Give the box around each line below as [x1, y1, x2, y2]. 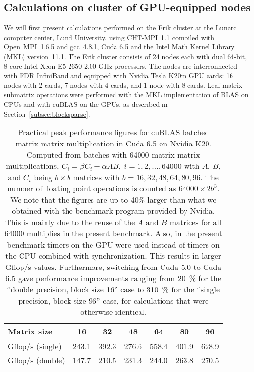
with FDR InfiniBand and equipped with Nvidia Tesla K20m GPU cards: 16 [4, 70, 233, 81]
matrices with [73, 171, 120, 183]
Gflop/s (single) [8, 340, 62, 352]
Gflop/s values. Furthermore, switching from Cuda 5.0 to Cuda [5, 261, 222, 273]
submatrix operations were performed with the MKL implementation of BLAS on [4, 89, 249, 100]
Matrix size [8, 326, 53, 337]
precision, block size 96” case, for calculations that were [18, 295, 209, 307]
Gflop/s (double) [8, 354, 65, 366]
